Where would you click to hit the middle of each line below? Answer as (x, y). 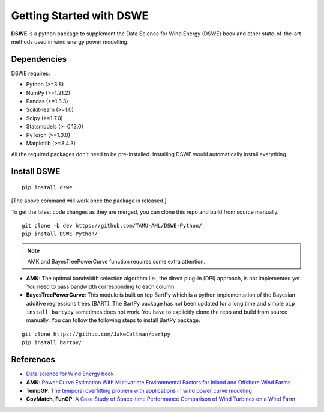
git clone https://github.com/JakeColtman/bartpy (96, 334)
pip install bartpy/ (52, 343)
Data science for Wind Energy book (70, 374)
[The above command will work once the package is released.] (89, 201)
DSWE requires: (31, 73)
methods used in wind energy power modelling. (70, 41)
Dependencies (39, 59)
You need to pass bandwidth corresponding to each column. (101, 286)
